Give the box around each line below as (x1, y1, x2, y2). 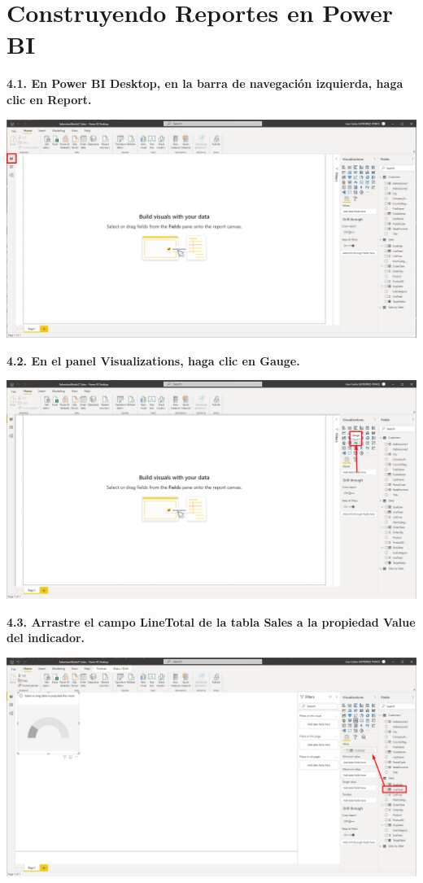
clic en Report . (7, 90, 92, 107)
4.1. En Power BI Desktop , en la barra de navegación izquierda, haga (7, 75, 403, 92)
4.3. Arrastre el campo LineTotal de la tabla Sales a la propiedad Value (7, 613, 416, 630)
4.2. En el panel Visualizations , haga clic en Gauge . (7, 352, 300, 369)
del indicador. (7, 629, 85, 646)
